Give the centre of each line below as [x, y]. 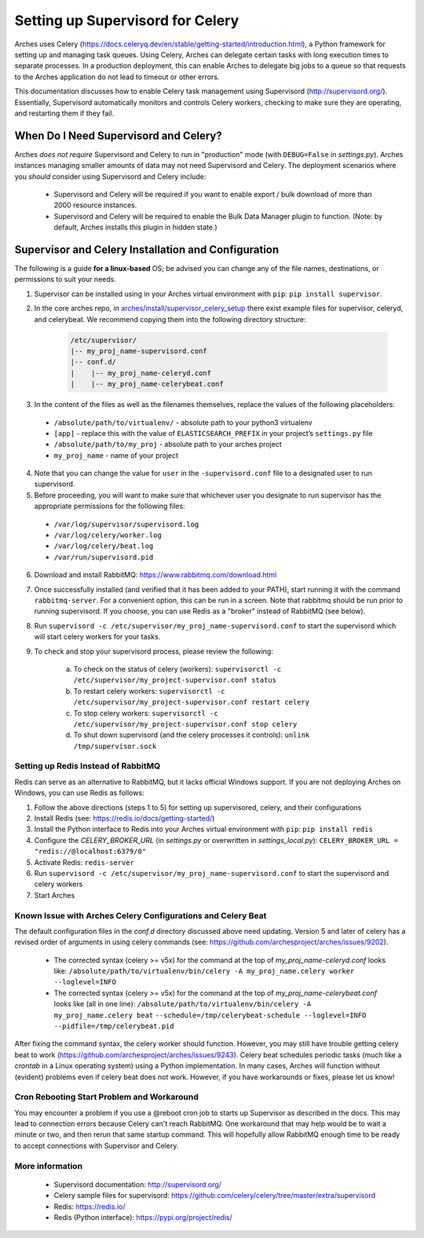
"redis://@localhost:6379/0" [90, 852]
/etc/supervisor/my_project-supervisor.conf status [175, 680]
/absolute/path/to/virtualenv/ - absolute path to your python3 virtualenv [183, 422]
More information [48, 1166]
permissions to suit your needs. [66, 280]
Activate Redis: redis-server [84, 862]
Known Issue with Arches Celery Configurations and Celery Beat [141, 915]
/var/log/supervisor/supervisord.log [126, 524]
